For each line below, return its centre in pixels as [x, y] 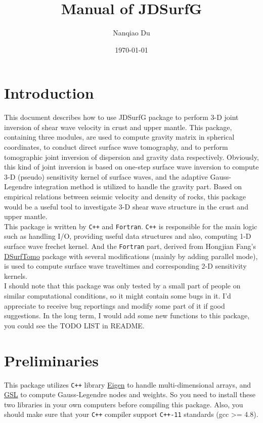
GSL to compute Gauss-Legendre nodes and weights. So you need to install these [130, 394]
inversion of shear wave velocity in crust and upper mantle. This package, [118, 127]
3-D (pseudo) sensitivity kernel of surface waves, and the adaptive [106, 176]
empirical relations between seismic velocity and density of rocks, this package [125, 196]
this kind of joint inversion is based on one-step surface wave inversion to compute [131, 167]
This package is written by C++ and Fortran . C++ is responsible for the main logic [131, 226]
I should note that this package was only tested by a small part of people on [122, 286]
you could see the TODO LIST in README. [74, 325]
